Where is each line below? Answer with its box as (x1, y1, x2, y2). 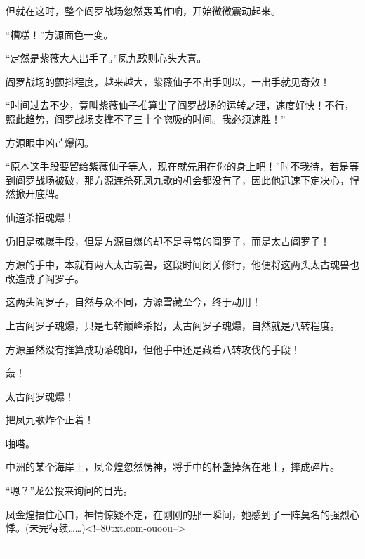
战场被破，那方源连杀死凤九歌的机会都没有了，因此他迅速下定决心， (34, 172, 350, 187)
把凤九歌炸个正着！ (6, 412, 94, 427)
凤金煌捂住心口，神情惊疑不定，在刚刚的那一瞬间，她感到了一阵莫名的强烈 (6, 506, 350, 521)
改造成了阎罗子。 (6, 270, 84, 285)
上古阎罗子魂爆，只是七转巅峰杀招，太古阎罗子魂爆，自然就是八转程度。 (6, 317, 340, 332)
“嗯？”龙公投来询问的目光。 (6, 483, 133, 498)
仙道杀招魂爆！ (6, 209, 74, 224)
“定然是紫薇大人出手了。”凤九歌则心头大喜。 (6, 51, 207, 65)
